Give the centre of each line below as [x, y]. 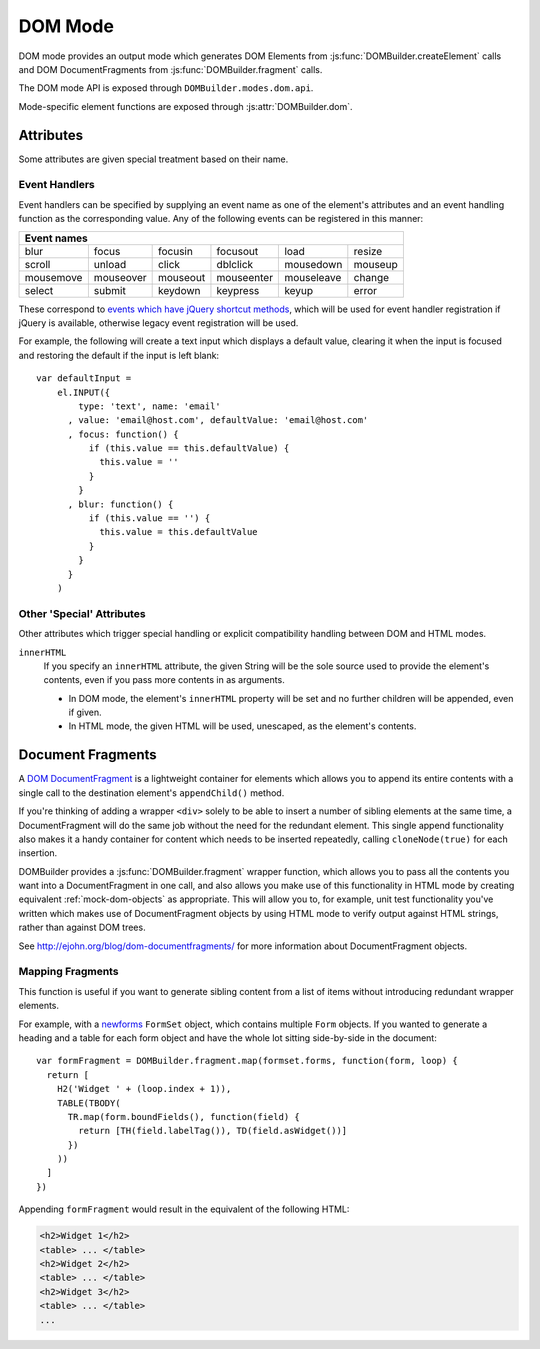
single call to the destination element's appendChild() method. [151, 792]
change [371, 277]
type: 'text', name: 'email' [150, 406]
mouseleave [313, 277]
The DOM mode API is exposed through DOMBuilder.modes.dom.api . [166, 88]
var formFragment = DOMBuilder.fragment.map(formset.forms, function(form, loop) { [247, 1061]
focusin [175, 251]
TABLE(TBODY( [88, 1103]
